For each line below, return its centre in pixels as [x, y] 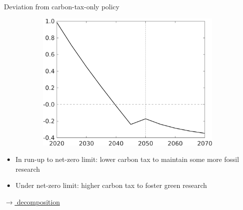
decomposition [38, 201]
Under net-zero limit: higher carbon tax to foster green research [111, 185]
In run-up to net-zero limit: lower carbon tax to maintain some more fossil [127, 159]
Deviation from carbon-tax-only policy [62, 6]
